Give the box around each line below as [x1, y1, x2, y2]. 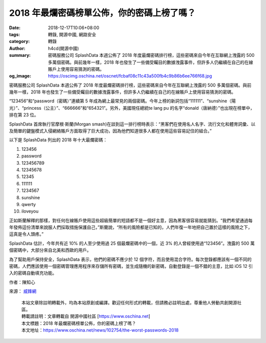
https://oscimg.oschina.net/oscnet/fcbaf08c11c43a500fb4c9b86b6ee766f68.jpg [48, 73, 212, 79]
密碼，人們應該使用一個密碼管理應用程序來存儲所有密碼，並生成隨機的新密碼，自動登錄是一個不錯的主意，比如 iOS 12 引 [9, 263, 253, 269]
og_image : [9, 73, 32, 79]
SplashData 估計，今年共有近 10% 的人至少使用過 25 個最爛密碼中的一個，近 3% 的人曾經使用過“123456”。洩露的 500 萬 [9, 240, 255, 246]
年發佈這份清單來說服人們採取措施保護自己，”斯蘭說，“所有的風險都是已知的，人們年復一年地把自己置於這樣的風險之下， [9, 224, 253, 230]
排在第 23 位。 [9, 112, 39, 118]
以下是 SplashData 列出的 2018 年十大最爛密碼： [9, 137, 108, 143]
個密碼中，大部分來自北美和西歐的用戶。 [9, 247, 91, 253]
